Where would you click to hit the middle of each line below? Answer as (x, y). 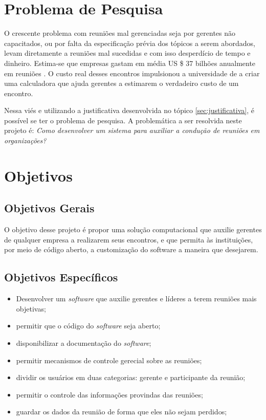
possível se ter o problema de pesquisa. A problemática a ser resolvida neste (123, 120)
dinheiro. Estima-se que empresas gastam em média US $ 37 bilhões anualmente (130, 63)
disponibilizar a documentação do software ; (84, 343)
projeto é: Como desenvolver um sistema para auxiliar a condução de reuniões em (132, 130)
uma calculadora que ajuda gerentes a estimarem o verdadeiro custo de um (121, 83)
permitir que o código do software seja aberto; (88, 326)
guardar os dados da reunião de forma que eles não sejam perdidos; (121, 412)
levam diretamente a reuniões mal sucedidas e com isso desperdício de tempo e (127, 53)
